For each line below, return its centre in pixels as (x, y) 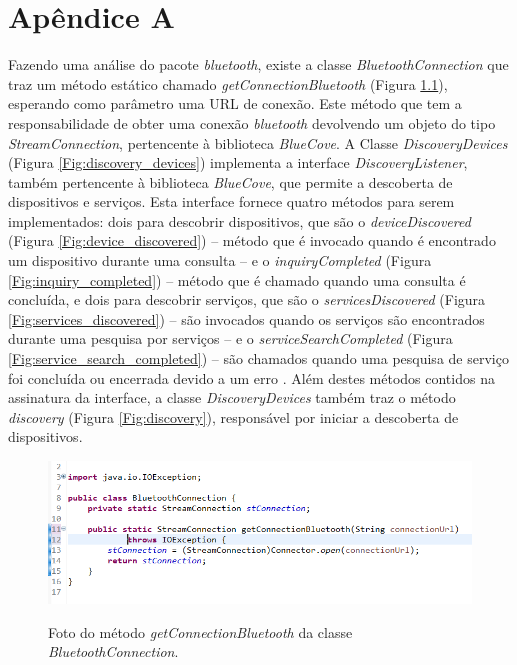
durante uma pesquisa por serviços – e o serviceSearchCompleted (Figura (230, 338)
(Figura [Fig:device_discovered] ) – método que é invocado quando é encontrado (252, 240)
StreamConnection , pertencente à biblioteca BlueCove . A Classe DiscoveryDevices (258, 142)
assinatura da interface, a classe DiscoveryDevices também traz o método (232, 397)
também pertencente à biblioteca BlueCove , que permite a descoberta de (230, 181)
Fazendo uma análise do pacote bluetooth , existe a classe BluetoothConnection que (258, 64)
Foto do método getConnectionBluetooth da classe (200, 631)
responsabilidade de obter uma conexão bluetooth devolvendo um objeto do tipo (252, 122)
